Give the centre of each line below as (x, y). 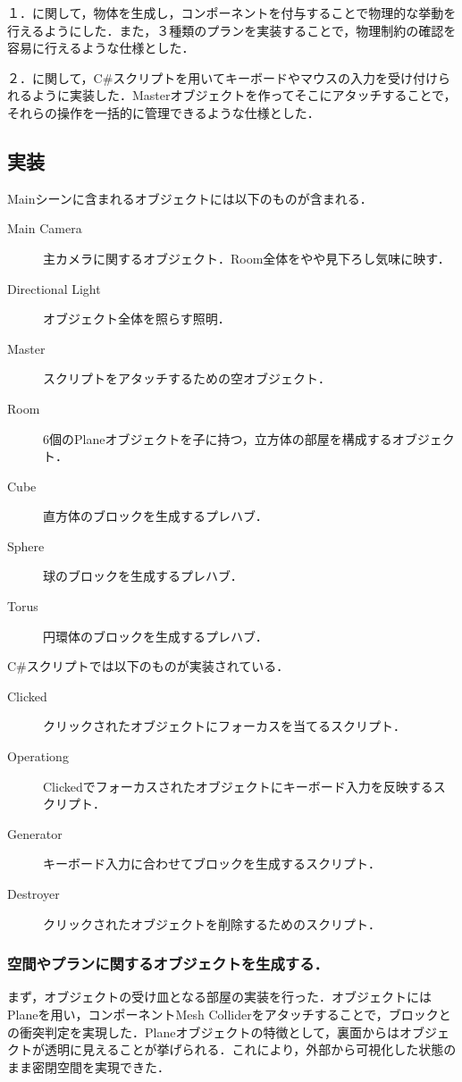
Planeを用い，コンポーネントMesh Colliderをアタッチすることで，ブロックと (229, 1015)
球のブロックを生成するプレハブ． (143, 576)
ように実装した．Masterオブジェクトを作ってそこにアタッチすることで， (244, 95)
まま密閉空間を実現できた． (88, 1066)
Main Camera (45, 228)
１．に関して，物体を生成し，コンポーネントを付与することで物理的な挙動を (232, 13)
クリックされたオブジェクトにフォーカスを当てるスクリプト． (224, 726)
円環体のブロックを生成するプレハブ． (155, 636)
